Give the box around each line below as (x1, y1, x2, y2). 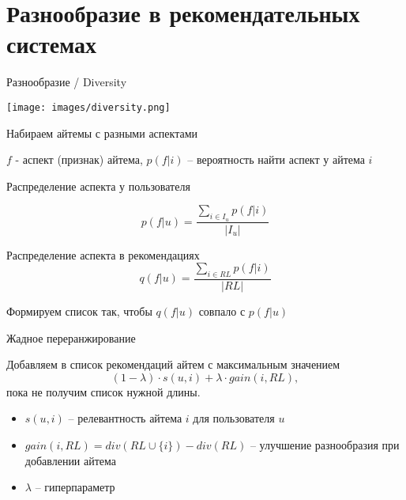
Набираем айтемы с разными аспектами (6, 124, 197, 141)
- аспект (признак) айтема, (15, 151, 143, 168)
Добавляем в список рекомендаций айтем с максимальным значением (6, 356, 340, 373)
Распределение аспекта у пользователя (6, 177, 190, 194)
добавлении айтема (24, 452, 117, 468)
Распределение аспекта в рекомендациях (6, 246, 200, 263)
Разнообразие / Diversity (6, 74, 127, 90)
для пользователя (193, 410, 275, 426)
